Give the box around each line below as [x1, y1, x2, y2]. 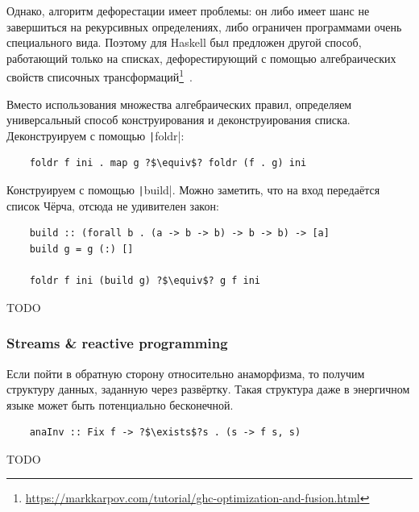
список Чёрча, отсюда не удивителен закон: [6, 197, 219, 214]
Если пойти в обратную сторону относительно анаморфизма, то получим [6, 364, 365, 381]
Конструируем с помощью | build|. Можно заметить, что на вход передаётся [6, 181, 380, 198]
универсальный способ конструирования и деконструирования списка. [6, 111, 351, 128]
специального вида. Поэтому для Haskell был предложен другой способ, [6, 34, 362, 51]
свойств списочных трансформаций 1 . [6, 66, 193, 85]
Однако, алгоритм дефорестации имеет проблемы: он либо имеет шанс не [6, 2, 370, 19]
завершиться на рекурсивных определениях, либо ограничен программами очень [6, 18, 402, 35]
